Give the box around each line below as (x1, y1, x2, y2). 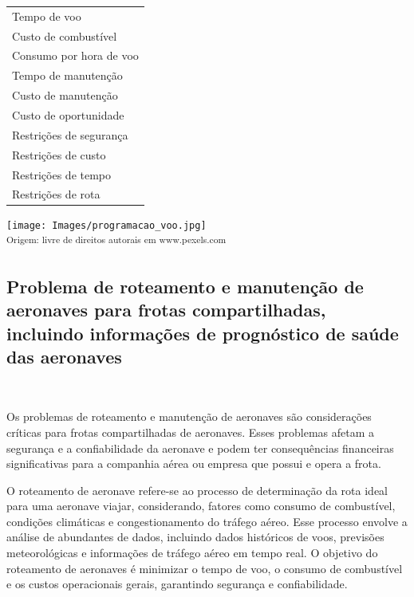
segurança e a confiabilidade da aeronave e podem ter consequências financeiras (6, 439, 394, 456)
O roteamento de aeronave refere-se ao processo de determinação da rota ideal (6, 481, 388, 498)
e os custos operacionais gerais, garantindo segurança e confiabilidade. (6, 575, 348, 592)
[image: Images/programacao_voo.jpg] (6, 220, 207, 232)
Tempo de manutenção (12, 67, 123, 84)
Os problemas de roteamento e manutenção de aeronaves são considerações (6, 408, 372, 425)
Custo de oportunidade (12, 106, 124, 123)
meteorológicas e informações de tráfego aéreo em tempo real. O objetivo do (6, 544, 378, 561)
